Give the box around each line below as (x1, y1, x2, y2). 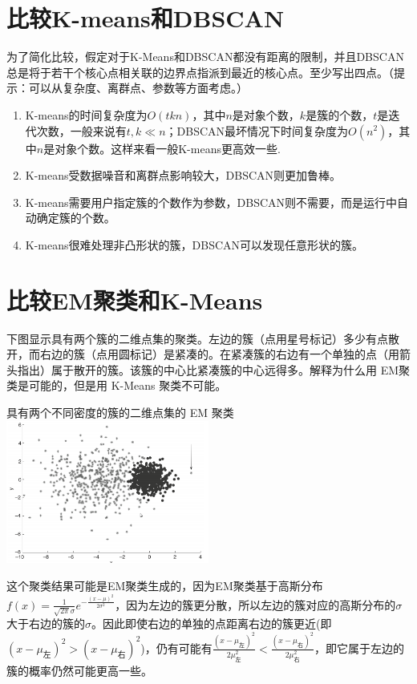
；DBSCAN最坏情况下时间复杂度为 (165, 122, 349, 139)
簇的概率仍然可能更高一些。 (6, 662, 152, 678)
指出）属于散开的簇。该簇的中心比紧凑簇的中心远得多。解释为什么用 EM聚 (17, 361, 411, 378)
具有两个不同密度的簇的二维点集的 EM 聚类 (6, 403, 234, 420)
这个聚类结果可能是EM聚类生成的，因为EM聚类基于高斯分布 (6, 577, 323, 593)
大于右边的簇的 (6, 615, 85, 632)
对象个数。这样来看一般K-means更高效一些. (55, 140, 281, 156)
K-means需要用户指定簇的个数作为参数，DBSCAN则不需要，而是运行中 (25, 193, 398, 210)
